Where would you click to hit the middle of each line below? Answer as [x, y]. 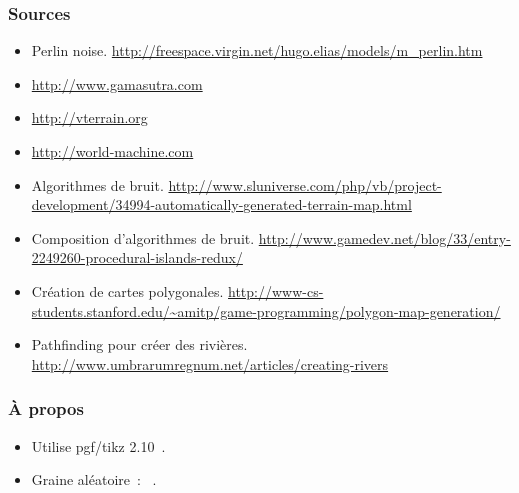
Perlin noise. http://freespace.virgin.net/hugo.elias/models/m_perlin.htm [257, 50]
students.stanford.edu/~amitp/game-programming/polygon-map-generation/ [266, 310]
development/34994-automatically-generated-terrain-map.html [221, 204]
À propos [46, 408]
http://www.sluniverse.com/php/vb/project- [305, 184]
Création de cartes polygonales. [127, 290]
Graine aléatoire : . [94, 479]
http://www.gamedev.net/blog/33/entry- [384, 237]
